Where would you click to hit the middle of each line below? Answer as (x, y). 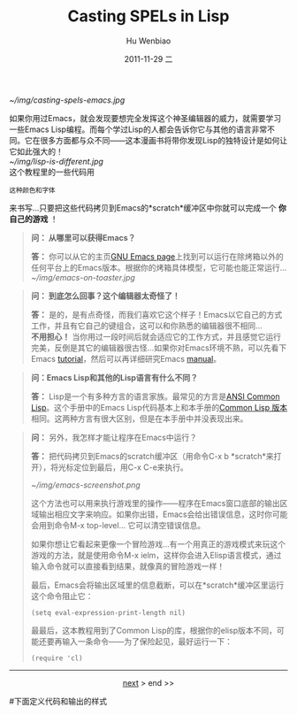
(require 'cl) (57, 658)
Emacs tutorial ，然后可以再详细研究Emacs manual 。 (126, 358)
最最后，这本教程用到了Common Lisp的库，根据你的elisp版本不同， (153, 630)
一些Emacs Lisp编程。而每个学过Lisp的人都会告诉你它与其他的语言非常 (138, 129)
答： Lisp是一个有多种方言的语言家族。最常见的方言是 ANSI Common (155, 396)
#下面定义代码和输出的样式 (58, 701)
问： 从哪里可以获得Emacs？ (83, 237)
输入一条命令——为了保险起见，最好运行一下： (147, 641)
